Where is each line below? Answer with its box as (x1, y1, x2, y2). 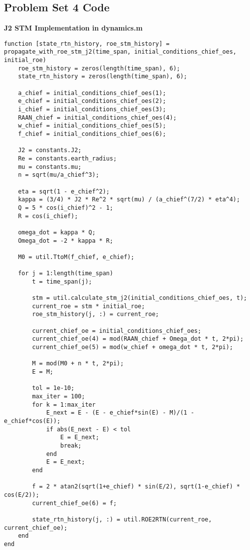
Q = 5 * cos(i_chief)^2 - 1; (18, 204, 113, 211)
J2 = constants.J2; (18, 147, 82, 154)
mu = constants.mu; (18, 163, 82, 170)
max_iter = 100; (32, 393, 85, 400)
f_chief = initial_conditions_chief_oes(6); (18, 130, 166, 138)
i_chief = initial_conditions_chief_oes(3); (18, 106, 166, 113)
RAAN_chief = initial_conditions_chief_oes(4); (18, 114, 177, 121)
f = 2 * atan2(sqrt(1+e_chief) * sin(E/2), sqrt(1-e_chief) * (32, 483, 240, 490)
